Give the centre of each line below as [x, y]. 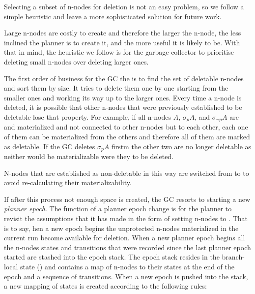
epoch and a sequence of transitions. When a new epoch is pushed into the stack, [126, 276]
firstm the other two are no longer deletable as [181, 146]
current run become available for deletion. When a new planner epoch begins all [125, 238]
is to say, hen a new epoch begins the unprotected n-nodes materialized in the [121, 228]
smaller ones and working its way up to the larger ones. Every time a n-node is [123, 97]
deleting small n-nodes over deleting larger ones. [76, 61]
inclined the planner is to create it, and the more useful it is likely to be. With [122, 42]
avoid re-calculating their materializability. [68, 182]
